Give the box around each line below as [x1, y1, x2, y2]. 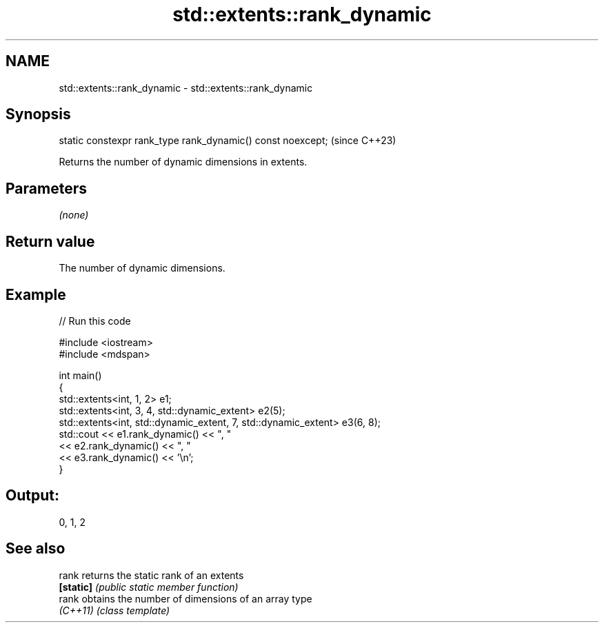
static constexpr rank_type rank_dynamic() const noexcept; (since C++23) [59, 134, 396, 147]
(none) [59, 209, 89, 221]
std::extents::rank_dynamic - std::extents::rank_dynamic [59, 81, 313, 94]
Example [6, 285, 66, 303]
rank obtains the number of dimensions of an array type [59, 592, 312, 605]
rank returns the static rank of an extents [59, 569, 244, 581]
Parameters [6, 179, 87, 197]
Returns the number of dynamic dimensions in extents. [59, 156, 308, 168]
